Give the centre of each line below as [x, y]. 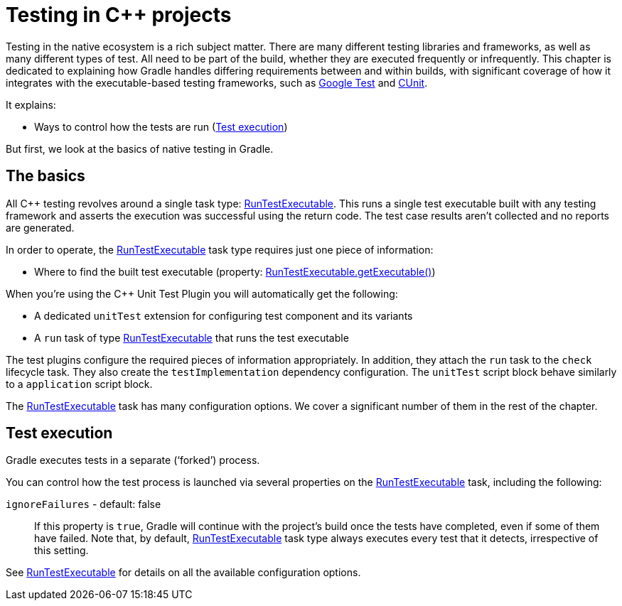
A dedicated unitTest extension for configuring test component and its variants [224, 315]
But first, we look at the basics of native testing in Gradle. [140, 148]
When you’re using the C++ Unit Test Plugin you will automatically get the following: [202, 293]
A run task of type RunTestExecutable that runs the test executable [192, 337]
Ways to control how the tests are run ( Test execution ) [161, 126]
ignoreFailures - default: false [84, 504]
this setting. [61, 551]
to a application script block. [79, 384]
